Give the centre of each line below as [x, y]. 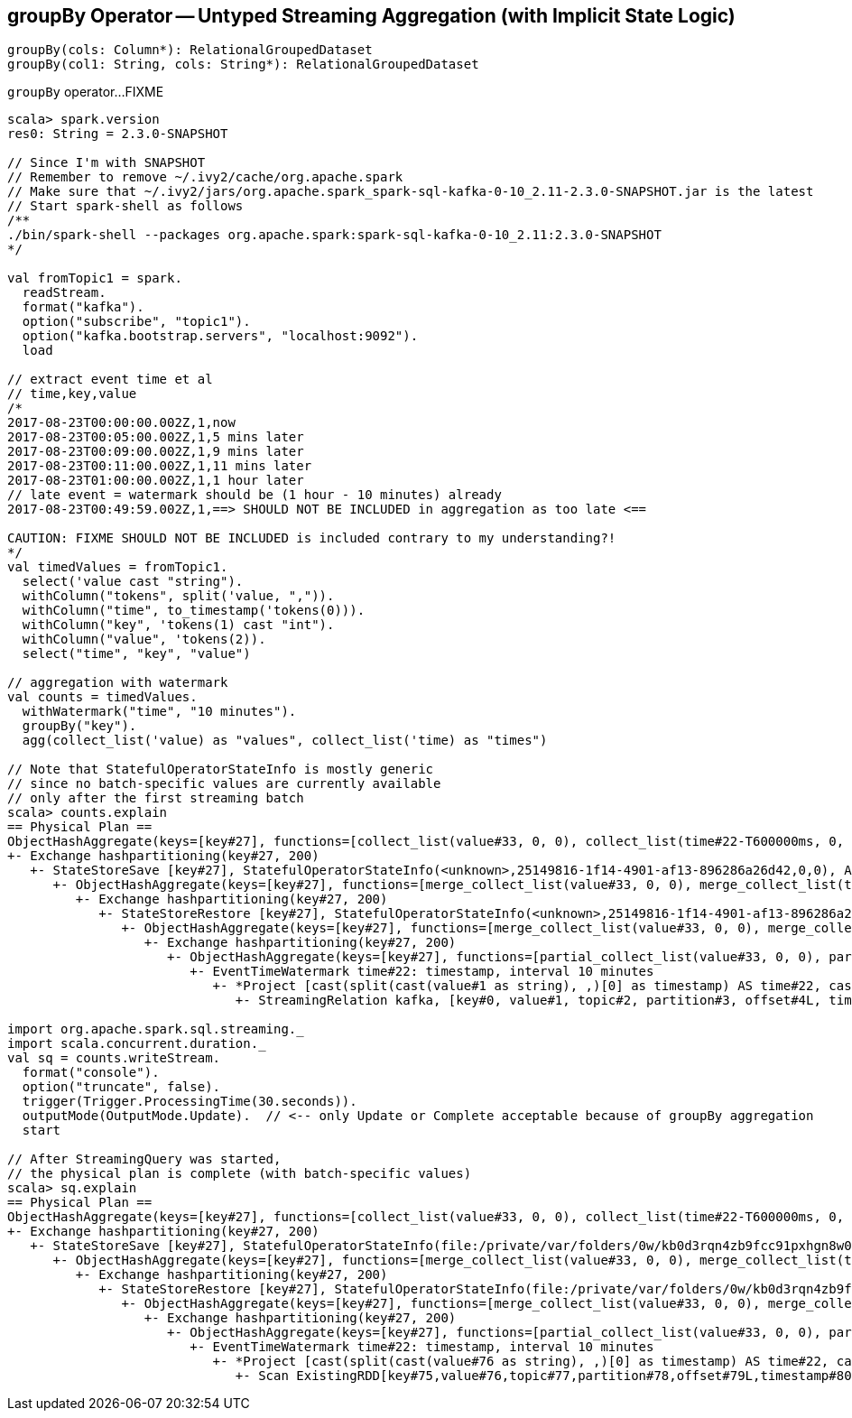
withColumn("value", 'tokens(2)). [144, 639]
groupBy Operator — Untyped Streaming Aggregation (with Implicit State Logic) [371, 16]
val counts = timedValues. [102, 697]
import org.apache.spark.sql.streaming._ [156, 1029]
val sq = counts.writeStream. [114, 1058]
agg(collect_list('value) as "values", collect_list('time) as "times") [285, 741]
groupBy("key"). [79, 726]
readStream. [64, 293]
